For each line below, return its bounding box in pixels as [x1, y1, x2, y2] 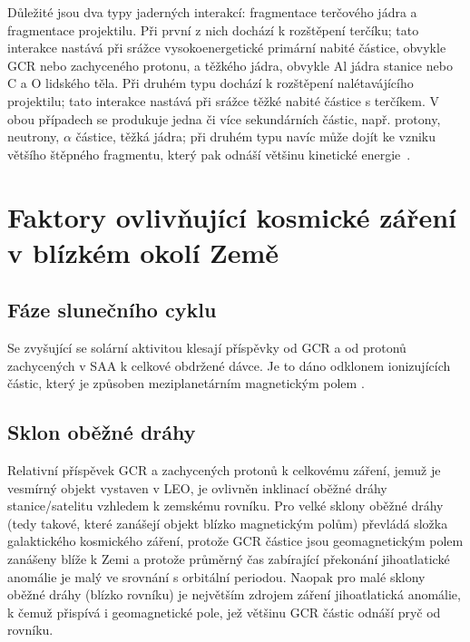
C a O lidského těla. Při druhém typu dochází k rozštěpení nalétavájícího [7, 73, 414, 92]
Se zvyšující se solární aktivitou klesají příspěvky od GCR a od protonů [7, 338, 406, 357]
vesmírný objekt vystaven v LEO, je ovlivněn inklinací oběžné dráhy [7, 478, 387, 497]
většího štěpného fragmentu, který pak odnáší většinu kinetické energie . [7, 144, 411, 163]
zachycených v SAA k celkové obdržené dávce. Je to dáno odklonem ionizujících [7, 355, 451, 374]
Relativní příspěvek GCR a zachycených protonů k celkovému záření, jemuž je [7, 461, 441, 480]
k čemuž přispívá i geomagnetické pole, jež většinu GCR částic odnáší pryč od [7, 602, 441, 621]
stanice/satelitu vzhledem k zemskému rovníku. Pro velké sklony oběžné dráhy [7, 496, 444, 515]
